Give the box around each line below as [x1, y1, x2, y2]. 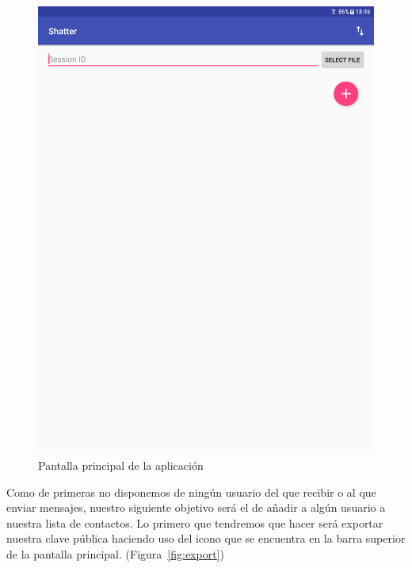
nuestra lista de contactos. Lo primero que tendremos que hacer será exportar [6, 514, 383, 531]
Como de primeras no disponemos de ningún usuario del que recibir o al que [6, 483, 376, 500]
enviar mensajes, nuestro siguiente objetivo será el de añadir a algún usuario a [6, 499, 386, 516]
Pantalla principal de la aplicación [38, 456, 204, 473]
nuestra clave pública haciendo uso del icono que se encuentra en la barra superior [6, 530, 406, 547]
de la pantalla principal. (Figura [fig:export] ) [6, 545, 224, 562]
